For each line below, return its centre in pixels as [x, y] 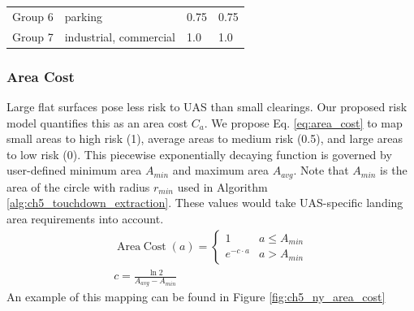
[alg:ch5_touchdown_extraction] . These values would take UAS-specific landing [205, 203]
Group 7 [33, 36]
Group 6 [33, 16]
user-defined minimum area [74, 170]
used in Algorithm [222, 186]
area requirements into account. [85, 218]
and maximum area [220, 170]
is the [394, 170]
